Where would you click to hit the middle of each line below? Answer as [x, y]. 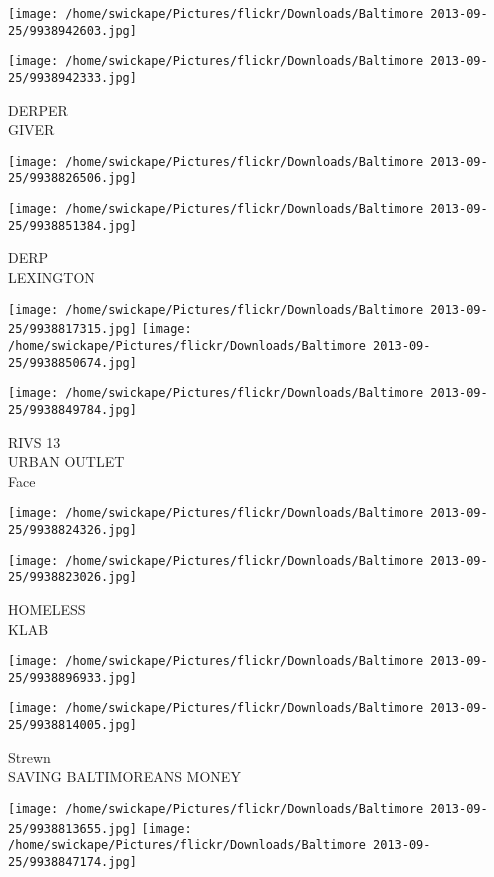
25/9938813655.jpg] [72, 828]
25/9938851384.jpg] [72, 225]
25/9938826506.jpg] [72, 178]
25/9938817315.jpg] [72, 329]
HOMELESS [47, 608]
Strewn [29, 756]
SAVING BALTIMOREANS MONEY [124, 776]
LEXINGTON [51, 277]
